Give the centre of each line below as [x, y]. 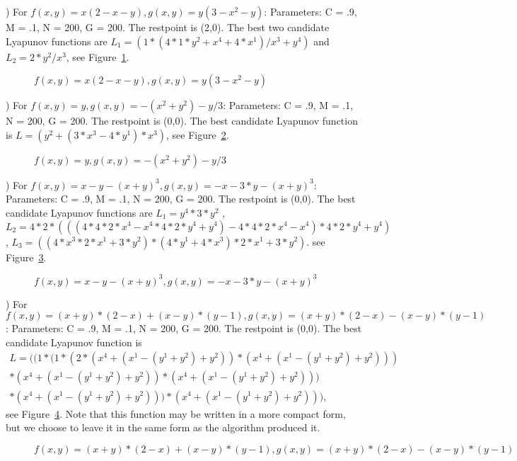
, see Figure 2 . [197, 134]
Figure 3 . [26, 257]
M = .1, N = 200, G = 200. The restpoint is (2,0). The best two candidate [168, 27]
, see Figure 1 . [98, 56]
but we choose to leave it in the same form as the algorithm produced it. [163, 427]
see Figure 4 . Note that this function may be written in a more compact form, [176, 413]
